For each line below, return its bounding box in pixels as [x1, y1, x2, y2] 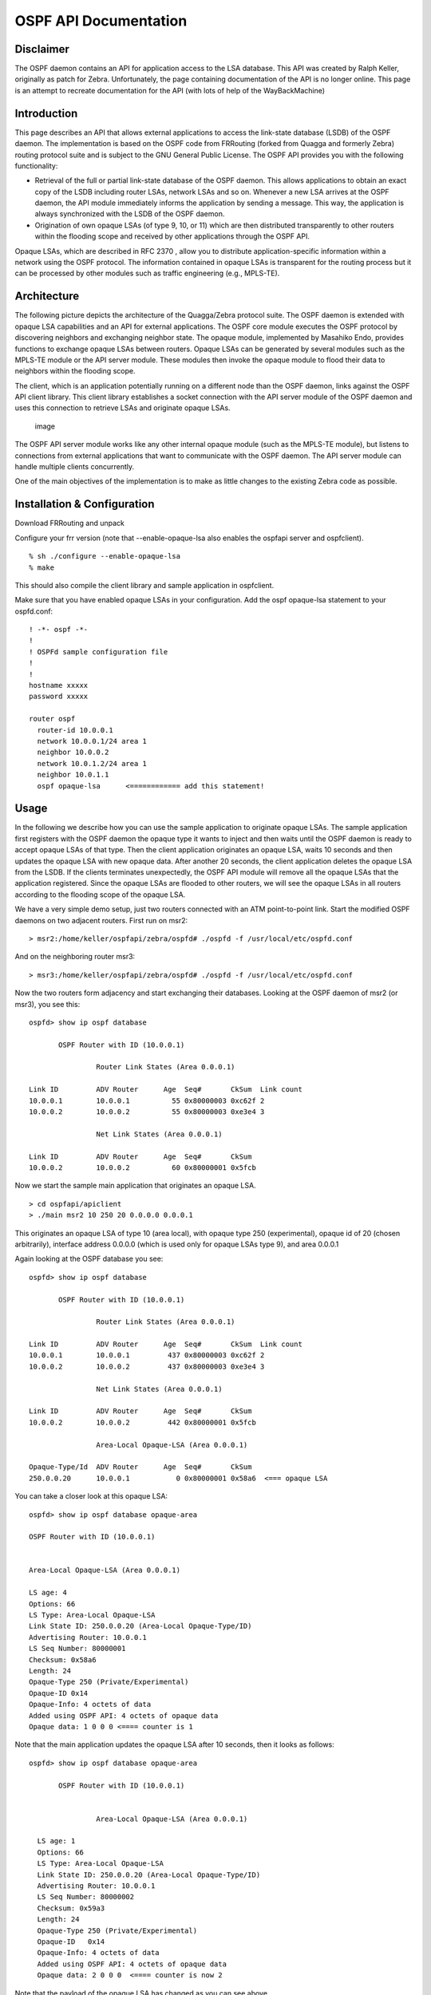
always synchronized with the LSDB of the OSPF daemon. [34, 209, 225, 219]
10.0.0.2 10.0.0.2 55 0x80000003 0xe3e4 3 [29, 1108, 265, 1116]
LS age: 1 [37, 1836, 76, 1846]
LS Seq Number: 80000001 [29, 1644, 126, 1653]
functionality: [14, 160, 58, 171]
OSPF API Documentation [14, 12, 188, 30]
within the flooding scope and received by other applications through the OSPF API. [34, 231, 310, 241]
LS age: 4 [29, 1588, 67, 1598]
